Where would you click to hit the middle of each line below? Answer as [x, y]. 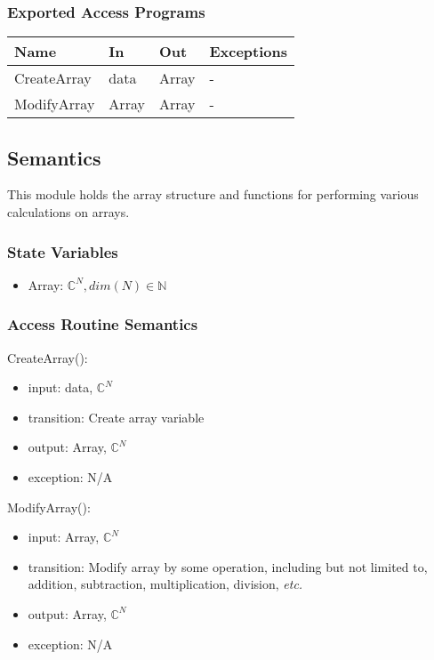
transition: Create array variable [116, 417]
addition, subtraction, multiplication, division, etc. [165, 584]
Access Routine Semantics [103, 324]
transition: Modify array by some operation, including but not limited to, [228, 566]
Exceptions [249, 52]
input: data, [60, 387]
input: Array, [64, 537]
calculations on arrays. [68, 212]
